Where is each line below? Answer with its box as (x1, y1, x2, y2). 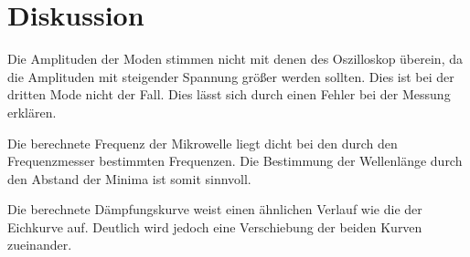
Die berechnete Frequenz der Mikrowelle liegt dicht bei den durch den (7, 133, 398, 152)
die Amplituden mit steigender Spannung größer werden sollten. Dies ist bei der (7, 67, 454, 86)
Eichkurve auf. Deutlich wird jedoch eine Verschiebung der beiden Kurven (7, 217, 422, 236)
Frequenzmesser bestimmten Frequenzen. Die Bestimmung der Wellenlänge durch (7, 151, 463, 170)
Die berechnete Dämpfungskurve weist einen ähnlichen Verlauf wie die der (7, 200, 422, 219)
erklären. (7, 102, 57, 121)
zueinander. (7, 235, 72, 254)
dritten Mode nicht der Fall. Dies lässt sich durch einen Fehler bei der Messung (7, 85, 451, 104)
